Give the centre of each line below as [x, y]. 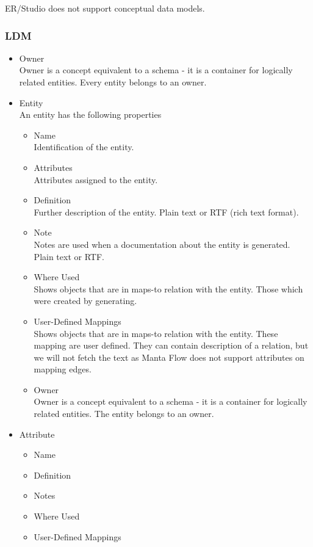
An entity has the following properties [90, 114]
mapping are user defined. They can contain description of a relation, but [171, 345]
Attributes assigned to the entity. [96, 179]
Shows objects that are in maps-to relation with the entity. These [156, 333]
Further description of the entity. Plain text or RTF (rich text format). [166, 212]
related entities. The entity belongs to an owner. [124, 414]
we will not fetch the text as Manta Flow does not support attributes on [169, 357]
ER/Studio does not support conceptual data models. [105, 8]
